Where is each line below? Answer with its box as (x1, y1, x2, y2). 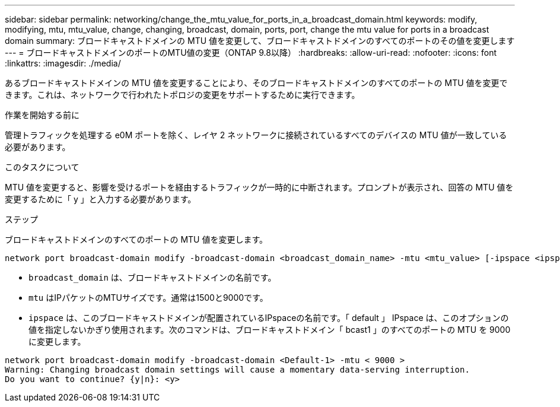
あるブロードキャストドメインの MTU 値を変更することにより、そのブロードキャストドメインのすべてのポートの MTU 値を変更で (5, 78, 508, 88)
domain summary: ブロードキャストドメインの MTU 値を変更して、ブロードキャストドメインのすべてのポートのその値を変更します (5, 36, 515, 46)
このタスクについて (5, 162, 79, 172)
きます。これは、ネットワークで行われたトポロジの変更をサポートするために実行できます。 (5, 90, 360, 100)
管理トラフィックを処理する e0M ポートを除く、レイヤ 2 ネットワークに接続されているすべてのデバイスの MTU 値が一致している (5, 130, 507, 140)
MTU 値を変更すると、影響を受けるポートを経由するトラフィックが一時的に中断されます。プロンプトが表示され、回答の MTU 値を (5, 182, 514, 192)
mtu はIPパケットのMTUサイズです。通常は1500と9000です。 (28, 292, 268, 303)
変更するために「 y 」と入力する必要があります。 (5, 194, 196, 204)
